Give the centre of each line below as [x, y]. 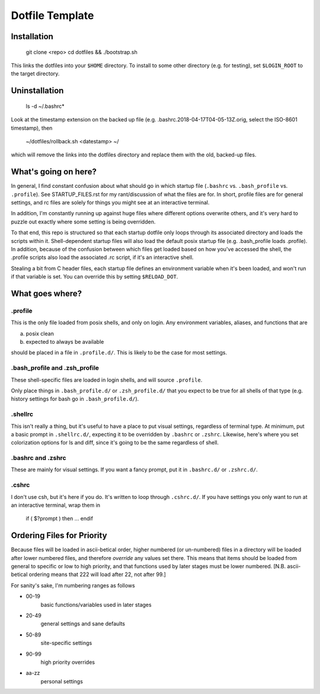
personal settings [62, 681]
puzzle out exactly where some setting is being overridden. [83, 222]
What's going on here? [54, 172]
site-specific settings [66, 643]
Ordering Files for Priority [59, 535]
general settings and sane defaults [83, 624]
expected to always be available [65, 342]
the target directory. [35, 73]
